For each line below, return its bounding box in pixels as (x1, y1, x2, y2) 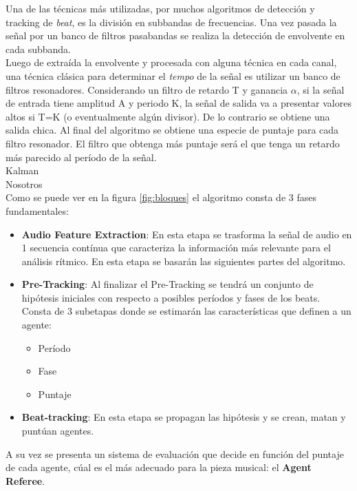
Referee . (6, 473, 45, 488)
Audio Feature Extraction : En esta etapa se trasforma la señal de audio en (21, 227, 352, 241)
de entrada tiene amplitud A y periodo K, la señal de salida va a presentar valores (6, 96, 351, 110)
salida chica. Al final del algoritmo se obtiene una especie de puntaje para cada (6, 123, 339, 137)
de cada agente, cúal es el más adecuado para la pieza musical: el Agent (6, 460, 312, 474)
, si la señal (296, 82, 345, 96)
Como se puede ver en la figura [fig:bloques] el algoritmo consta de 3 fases (6, 190, 316, 205)
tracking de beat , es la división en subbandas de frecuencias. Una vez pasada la (6, 14, 337, 29)
